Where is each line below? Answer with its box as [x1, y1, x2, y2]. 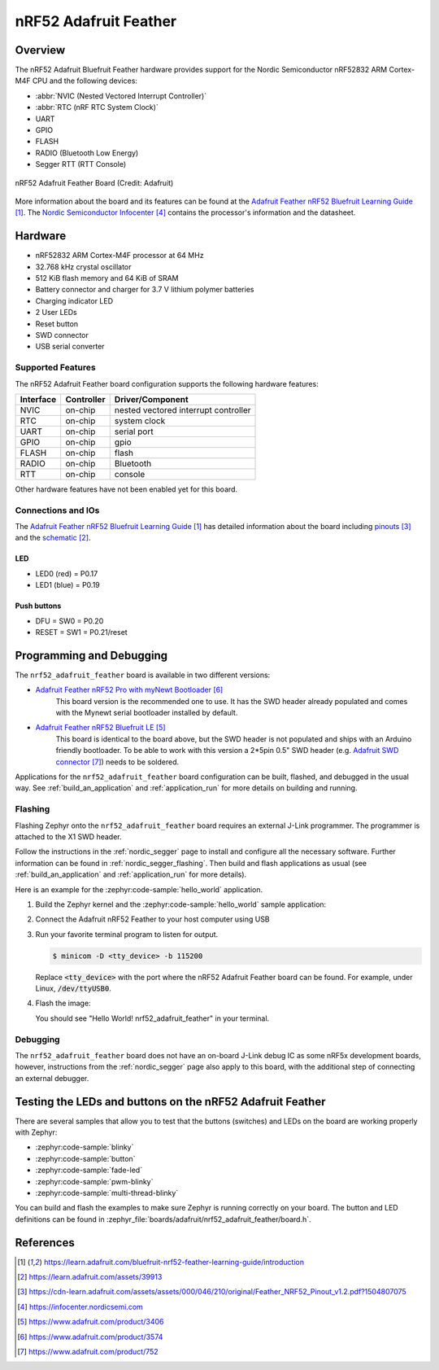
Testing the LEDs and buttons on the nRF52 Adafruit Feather [15, 1095, 326, 1109]
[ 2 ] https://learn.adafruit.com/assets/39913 [17, 1272, 163, 1282]
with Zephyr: [15, 1127, 58, 1137]
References [15, 1236, 75, 1250]
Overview [15, 43, 66, 57]
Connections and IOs [15, 505, 100, 516]
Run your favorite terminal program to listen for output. [35, 929, 219, 939]
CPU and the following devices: [32, 76, 138, 85]
